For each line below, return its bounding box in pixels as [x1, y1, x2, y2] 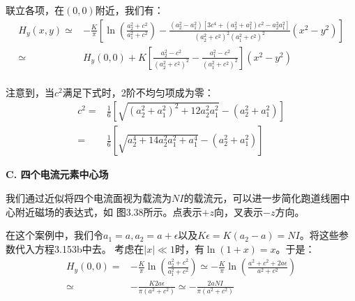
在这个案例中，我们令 [6, 228, 103, 242]
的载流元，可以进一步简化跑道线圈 [183, 190, 340, 205]
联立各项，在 [6, 3, 64, 17]
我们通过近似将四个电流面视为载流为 [6, 190, 172, 205]
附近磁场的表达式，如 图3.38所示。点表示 [15, 204, 202, 219]
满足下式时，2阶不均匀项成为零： [62, 85, 214, 99]
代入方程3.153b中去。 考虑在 [15, 241, 144, 256]
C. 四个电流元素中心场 [6, 167, 109, 182]
